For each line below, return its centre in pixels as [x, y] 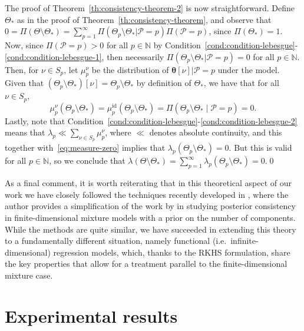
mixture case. [29, 275]
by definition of [164, 83]
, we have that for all [241, 83]
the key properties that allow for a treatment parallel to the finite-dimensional [146, 264]
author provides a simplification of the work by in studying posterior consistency [150, 206]
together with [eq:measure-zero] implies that [85, 148]
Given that [24, 83]
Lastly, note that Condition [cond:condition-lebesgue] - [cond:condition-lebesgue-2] [151, 120]
